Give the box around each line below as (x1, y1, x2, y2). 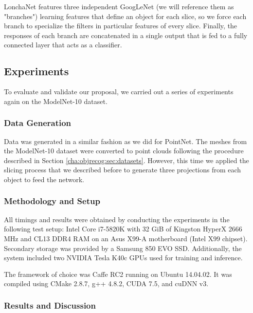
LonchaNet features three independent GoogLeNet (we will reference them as (4, 1, 234, 11)
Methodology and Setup (4, 195, 100, 207)
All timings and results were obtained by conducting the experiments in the (4, 214, 230, 224)
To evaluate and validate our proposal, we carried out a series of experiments (4, 86, 234, 97)
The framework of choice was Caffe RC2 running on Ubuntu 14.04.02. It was (4, 269, 232, 279)
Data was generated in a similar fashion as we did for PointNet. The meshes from (4, 136, 247, 146)
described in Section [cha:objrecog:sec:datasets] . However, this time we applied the (4, 155, 249, 165)
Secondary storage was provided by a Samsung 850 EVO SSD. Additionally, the (4, 243, 242, 253)
